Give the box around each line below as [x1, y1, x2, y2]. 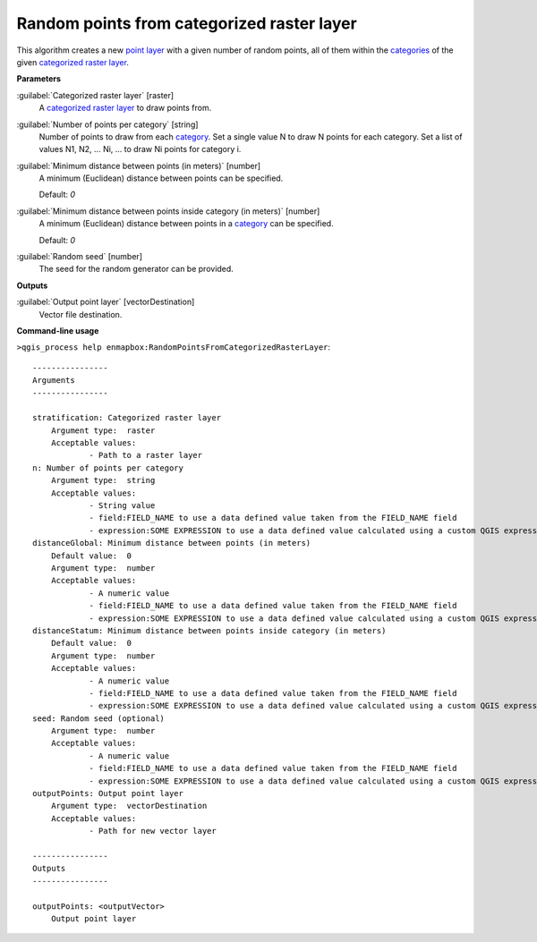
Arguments [32, 376, 75, 386]
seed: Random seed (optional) [32, 713, 166, 724]
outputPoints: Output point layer [32, 788, 183, 799]
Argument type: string [50, 475, 156, 486]
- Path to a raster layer [89, 450, 203, 461]
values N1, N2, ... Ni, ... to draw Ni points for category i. [38, 144, 242, 155]
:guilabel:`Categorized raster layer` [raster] [16, 89, 175, 100]
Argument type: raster [50, 425, 156, 436]
